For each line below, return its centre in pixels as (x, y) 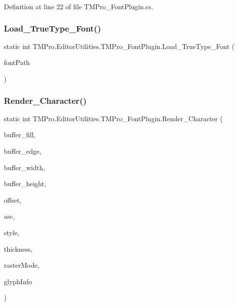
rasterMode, (22, 265)
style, (12, 232)
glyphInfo (18, 281)
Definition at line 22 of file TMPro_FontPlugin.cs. (79, 6)
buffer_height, (25, 184)
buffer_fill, (20, 135)
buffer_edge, (23, 151)
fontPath (17, 62)
